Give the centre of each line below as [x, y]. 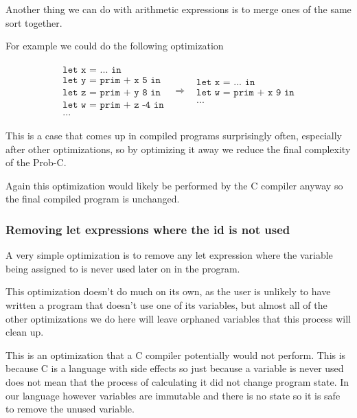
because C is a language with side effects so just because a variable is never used [175, 368]
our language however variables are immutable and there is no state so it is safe [173, 395]
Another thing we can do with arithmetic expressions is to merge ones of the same [178, 9]
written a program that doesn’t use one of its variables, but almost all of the [166, 304]
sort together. [34, 22]
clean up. [25, 332]
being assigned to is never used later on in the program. [123, 268]
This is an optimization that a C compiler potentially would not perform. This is [176, 355]
